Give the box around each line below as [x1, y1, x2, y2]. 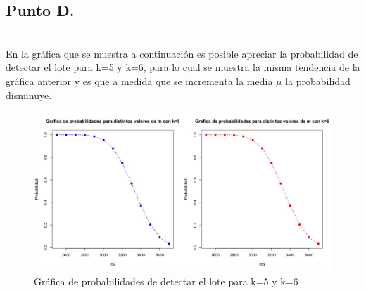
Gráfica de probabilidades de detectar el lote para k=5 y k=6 [34, 273, 298, 288]
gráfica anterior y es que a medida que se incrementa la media [6, 73, 273, 88]
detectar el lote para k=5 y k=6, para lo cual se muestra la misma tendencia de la [6, 60, 360, 74]
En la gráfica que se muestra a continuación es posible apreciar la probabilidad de [6, 46, 358, 60]
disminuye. [6, 87, 52, 102]
